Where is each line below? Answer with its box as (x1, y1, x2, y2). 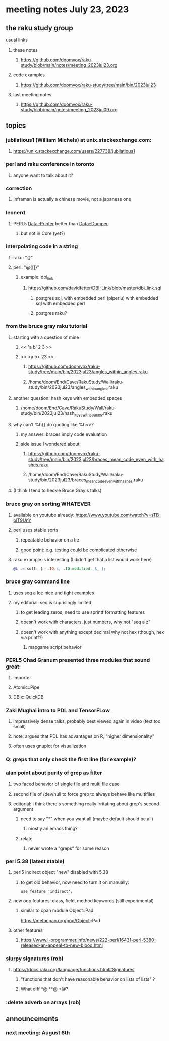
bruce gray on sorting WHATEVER (6, 500, 91, 507)
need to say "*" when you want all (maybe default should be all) (20, 816, 153, 822)
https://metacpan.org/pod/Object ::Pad (20, 917, 100, 923)
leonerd (6, 209, 25, 216)
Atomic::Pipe (13, 684, 40, 690)
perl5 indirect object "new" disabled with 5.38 (13, 869, 109, 875)
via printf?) (20, 634, 43, 640)
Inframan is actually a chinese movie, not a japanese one (13, 196, 132, 202)
